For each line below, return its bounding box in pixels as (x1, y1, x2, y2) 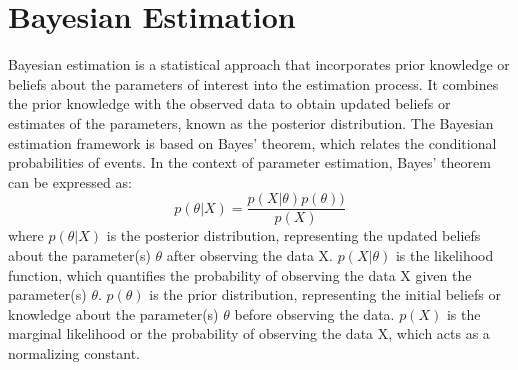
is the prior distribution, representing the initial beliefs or (149, 284, 502, 305)
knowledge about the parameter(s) (8, 303, 219, 324)
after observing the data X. (166, 244, 334, 265)
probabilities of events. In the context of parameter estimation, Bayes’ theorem (8, 152, 491, 173)
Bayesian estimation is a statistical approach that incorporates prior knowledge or (8, 54, 510, 75)
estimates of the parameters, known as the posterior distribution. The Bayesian (8, 112, 494, 133)
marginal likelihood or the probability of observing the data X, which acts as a (8, 323, 490, 344)
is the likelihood (395, 244, 494, 265)
